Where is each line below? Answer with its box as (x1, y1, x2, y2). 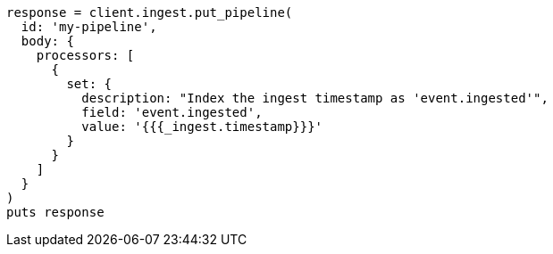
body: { (21, 34, 74, 48)
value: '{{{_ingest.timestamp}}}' (81, 119, 323, 134)
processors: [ (36, 48, 135, 62)
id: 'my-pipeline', (21, 20, 157, 34)
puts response (6, 205, 105, 219)
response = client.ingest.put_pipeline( (6, 5, 293, 20)
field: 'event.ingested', (81, 105, 263, 119)
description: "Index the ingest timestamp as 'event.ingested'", (81, 91, 549, 105)
